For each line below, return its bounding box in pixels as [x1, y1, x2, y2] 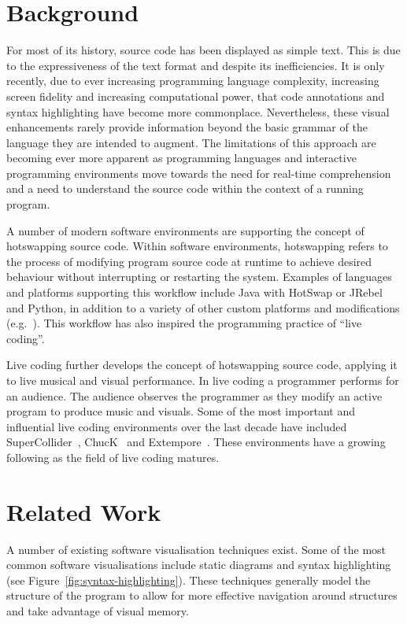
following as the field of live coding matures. [6, 449, 220, 465]
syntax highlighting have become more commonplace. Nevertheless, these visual [6, 103, 390, 120]
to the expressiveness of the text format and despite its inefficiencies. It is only [6, 57, 385, 73]
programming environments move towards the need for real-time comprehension [6, 164, 391, 181]
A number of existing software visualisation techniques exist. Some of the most [6, 541, 387, 557]
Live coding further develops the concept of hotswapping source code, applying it [6, 356, 398, 373]
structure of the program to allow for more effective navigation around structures [6, 587, 398, 604]
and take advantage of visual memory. [6, 603, 189, 619]
